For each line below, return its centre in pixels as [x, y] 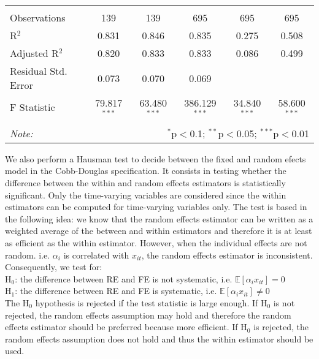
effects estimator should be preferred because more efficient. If [121, 327]
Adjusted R [34, 53]
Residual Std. [39, 71]
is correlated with [96, 255]
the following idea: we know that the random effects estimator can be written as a [159, 218]
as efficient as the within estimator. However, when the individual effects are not [156, 242]
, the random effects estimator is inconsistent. [227, 255]
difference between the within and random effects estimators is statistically [145, 182]
